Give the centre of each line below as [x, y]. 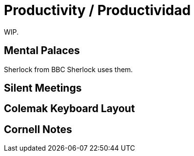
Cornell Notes [38, 129]
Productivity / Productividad [97, 10]
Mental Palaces [42, 51]
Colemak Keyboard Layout [69, 109]
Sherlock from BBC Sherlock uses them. [68, 69]
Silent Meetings [43, 88]
